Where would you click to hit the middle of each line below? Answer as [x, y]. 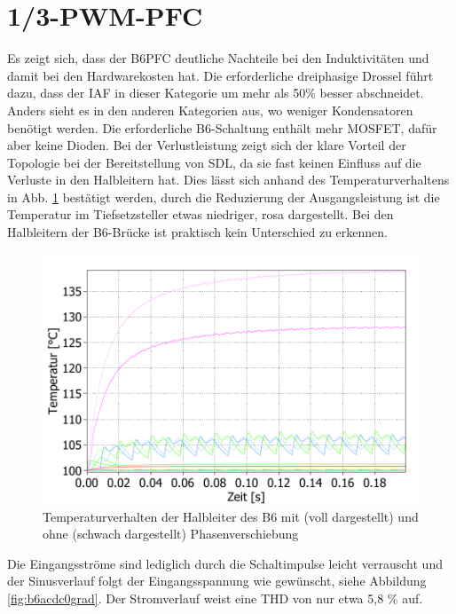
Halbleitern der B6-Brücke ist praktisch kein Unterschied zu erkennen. [198, 232]
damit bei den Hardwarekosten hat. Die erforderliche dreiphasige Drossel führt [220, 75]
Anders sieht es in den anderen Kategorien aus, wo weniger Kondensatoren [210, 110]
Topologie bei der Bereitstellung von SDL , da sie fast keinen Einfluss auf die [214, 162]
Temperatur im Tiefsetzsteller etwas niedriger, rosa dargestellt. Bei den [200, 214]
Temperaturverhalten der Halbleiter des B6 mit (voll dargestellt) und [231, 516]
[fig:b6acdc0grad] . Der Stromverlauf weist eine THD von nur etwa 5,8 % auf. [215, 598]
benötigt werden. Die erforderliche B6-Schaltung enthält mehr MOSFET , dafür [222, 127]
